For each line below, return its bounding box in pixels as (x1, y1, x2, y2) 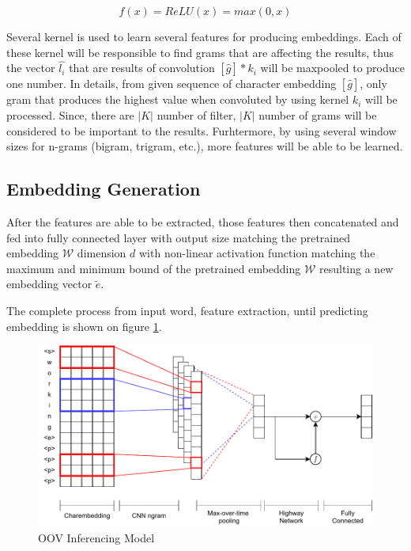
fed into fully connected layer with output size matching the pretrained (6, 229, 350, 245)
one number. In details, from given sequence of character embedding (6, 75, 337, 92)
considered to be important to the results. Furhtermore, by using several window (6, 122, 397, 139)
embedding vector (6, 275, 92, 292)
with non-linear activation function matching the (139, 245, 375, 261)
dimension (77, 245, 126, 261)
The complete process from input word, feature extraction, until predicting (6, 302, 368, 318)
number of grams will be (258, 107, 377, 123)
